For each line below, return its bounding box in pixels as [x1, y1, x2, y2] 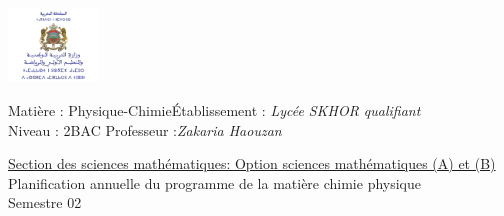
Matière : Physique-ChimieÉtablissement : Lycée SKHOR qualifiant [8, 100, 421, 121]
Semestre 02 [8, 192, 82, 213]
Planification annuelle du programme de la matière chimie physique [8, 172, 422, 193]
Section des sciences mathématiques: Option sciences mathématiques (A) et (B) [8, 153, 496, 174]
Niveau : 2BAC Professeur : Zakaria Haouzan [8, 119, 282, 140]
